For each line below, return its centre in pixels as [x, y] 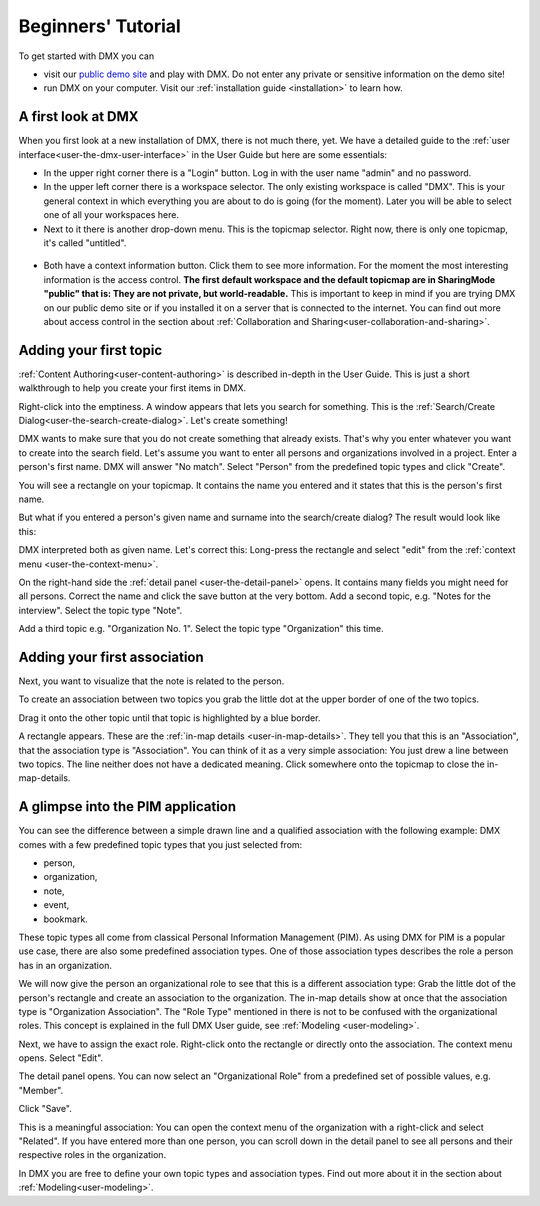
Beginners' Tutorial [100, 26]
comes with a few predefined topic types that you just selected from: [160, 844]
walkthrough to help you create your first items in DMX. [132, 388]
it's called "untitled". [85, 242]
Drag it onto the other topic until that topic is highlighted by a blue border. [169, 717]
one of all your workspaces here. [111, 215]
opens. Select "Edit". [61, 1058]
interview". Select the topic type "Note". [100, 610]
